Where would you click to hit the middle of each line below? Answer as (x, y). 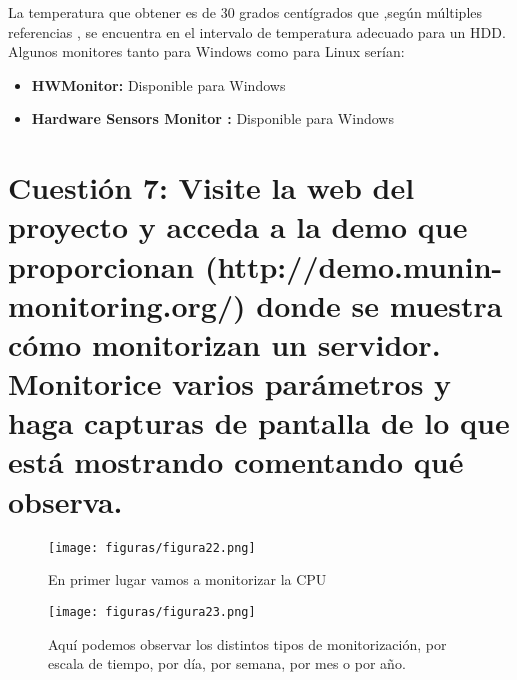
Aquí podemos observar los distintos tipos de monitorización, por (247, 643)
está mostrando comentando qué (236, 461)
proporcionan (101, 265)
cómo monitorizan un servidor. (224, 343)
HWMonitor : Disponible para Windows (158, 84)
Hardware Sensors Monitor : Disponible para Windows (212, 118)
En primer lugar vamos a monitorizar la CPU (187, 579)
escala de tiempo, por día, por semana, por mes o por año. (227, 663)
